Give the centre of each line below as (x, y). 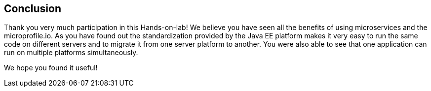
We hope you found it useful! (51, 68)
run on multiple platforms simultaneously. (71, 53)
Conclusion (33, 9)
